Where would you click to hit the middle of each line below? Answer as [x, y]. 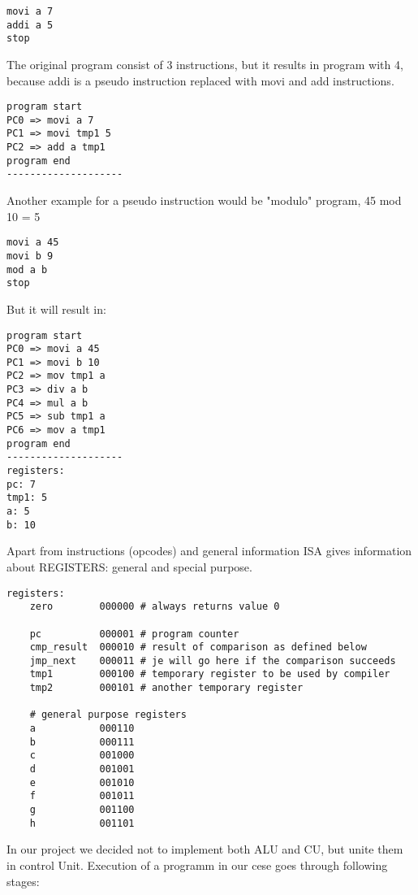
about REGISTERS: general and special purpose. [129, 566]
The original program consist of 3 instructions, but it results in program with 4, [205, 64]
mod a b [27, 269]
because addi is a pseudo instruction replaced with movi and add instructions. [200, 80]
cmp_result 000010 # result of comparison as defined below [198, 647]
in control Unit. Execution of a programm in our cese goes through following [197, 865]
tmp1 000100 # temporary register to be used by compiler [210, 674]
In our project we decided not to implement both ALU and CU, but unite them [205, 849]
